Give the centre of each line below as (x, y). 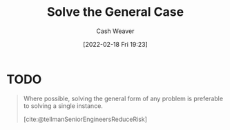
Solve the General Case (115, 12)
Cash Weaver (115, 31)
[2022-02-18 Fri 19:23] (115, 44)
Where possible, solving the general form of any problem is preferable (123, 98)
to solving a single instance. (63, 106)
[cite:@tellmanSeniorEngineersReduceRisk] (85, 119)
